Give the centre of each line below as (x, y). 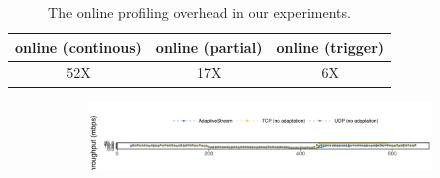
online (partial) (209, 46)
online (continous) (78, 46)
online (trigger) (330, 46)
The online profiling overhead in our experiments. (199, 12)
